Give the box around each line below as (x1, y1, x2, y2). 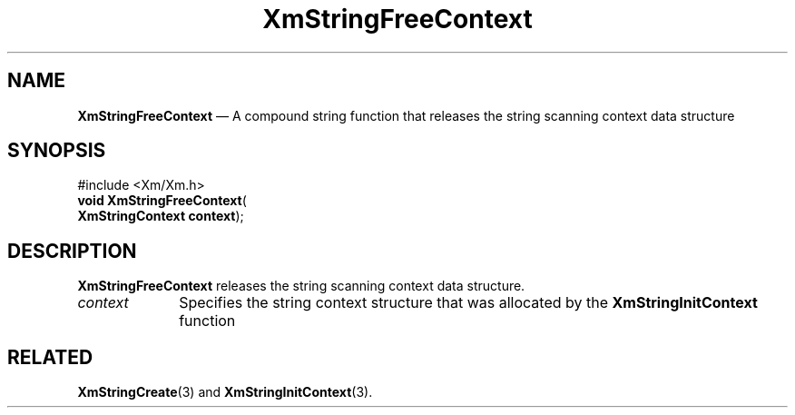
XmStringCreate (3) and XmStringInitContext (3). (77, 384, 373, 400)
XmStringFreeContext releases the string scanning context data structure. (77, 278, 525, 294)
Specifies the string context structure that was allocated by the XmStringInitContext (179, 293, 758, 312)
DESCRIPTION (7, 239, 137, 262)
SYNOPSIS (7, 139, 106, 163)
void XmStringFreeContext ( (77, 193, 247, 209)
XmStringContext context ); (77, 208, 244, 224)
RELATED (7, 345, 93, 369)
